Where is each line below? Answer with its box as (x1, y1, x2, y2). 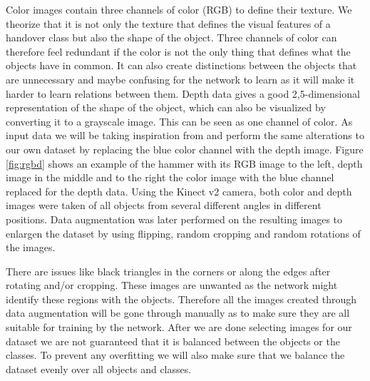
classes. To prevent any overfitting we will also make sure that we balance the (6, 347, 345, 362)
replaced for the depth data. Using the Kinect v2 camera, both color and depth (6, 183, 352, 198)
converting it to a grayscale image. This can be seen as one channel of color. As (6, 113, 353, 128)
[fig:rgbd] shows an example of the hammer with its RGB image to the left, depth (6, 156, 363, 171)
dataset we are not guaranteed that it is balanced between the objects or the (6, 333, 340, 348)
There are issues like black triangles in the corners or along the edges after (6, 263, 331, 278)
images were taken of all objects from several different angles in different (6, 198, 322, 213)
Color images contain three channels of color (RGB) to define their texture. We (6, 2, 352, 16)
